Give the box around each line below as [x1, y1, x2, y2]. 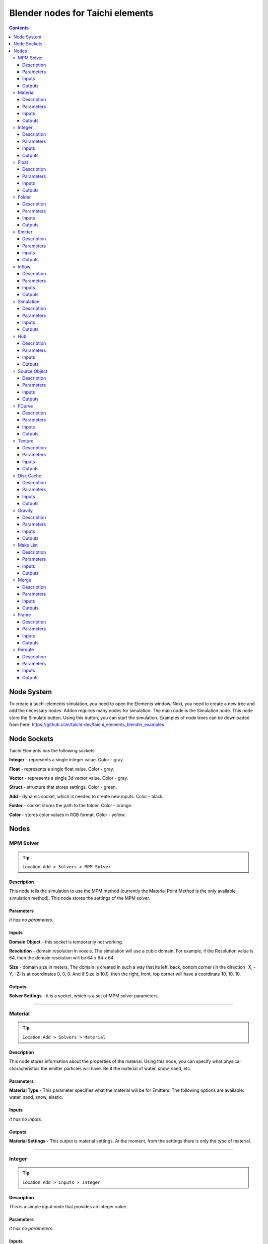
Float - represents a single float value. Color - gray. [9, 766, 114, 772]
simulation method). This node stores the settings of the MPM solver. [9, 895, 150, 901]
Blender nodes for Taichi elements [9, 7, 154, 18]
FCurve [18, 403, 33, 409]
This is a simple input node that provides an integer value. [9, 1203, 128, 1209]
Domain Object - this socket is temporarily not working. [9, 938, 124, 945]
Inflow [18, 264, 31, 270]
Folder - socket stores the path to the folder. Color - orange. [9, 803, 133, 809]
